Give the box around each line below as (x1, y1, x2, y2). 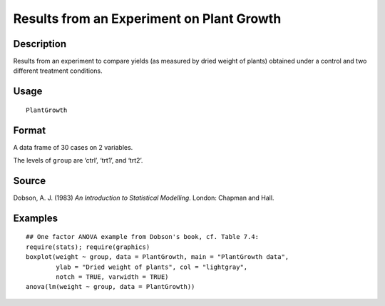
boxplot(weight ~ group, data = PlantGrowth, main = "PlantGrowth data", (26, 253, 289, 261)
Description (13, 38, 67, 50)
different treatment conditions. (13, 66, 103, 75)
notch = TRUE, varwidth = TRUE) (56, 273, 169, 281)
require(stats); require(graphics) (26, 243, 150, 251)
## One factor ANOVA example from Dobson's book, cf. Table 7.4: (26, 233, 260, 241)
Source (13, 175, 46, 187)
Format (13, 124, 46, 136)
